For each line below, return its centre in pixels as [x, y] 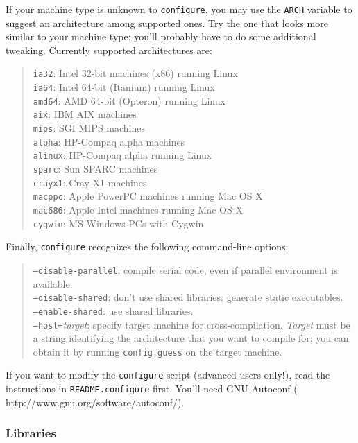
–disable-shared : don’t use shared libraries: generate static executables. [188, 297]
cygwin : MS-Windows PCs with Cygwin [118, 223]
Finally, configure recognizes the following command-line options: [147, 246]
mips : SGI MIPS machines [89, 128]
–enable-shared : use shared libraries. [113, 310]
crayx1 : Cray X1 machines [90, 182]
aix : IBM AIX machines [85, 114]
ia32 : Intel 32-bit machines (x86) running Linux [135, 73]
